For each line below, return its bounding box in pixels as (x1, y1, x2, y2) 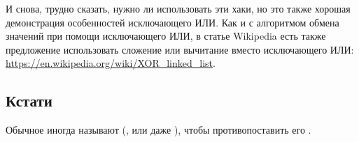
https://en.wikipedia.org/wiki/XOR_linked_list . (6, 56, 216, 70)
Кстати (6, 90, 52, 111)
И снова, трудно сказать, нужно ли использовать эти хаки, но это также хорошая (6, 1, 351, 15)
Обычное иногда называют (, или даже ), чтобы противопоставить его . (6, 123, 311, 137)
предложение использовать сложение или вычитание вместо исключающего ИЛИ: (6, 42, 354, 56)
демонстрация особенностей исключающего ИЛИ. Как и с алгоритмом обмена (6, 15, 339, 29)
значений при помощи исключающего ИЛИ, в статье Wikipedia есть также (6, 29, 326, 43)
